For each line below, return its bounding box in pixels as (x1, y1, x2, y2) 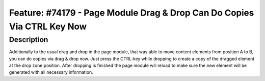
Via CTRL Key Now (9, 21, 87, 32)
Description (9, 35, 49, 44)
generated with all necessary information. (9, 69, 93, 75)
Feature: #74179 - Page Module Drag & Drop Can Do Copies (9, 7, 254, 18)
